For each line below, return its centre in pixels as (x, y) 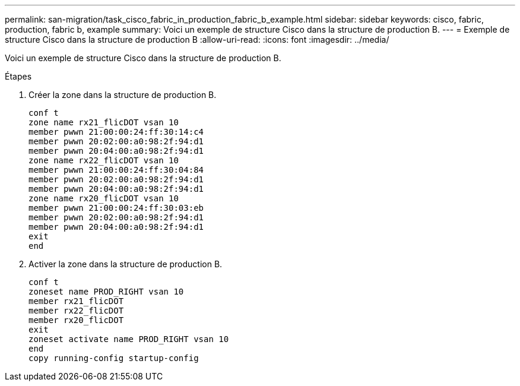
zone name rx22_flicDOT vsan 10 (104, 160)
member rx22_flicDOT (76, 311)
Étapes (18, 76)
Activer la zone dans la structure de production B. (126, 264)
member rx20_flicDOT (76, 320)
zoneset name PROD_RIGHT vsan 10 (106, 292)
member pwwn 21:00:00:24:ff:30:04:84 (116, 170)
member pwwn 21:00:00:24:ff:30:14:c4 (116, 132)
